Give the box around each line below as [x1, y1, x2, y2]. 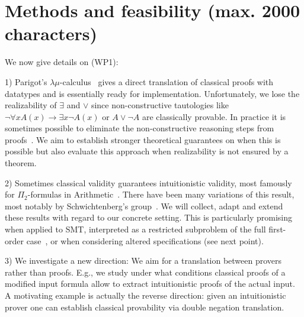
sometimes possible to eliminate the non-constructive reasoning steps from [5, 122, 274, 134]
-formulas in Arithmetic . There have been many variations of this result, [27, 188, 295, 200]
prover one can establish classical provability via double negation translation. [5, 300, 284, 313]
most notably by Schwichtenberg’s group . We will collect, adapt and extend [5, 199, 283, 212]
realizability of [5, 99, 57, 111]
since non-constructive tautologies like [91, 99, 229, 111]
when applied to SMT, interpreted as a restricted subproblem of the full [5, 223, 266, 235]
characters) [5, 21, 97, 46]
